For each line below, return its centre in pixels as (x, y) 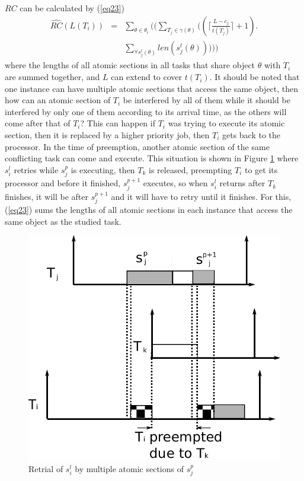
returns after (242, 183)
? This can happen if (118, 123)
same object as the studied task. (63, 221)
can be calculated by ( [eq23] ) (72, 8)
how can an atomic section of (58, 100)
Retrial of (46, 468)
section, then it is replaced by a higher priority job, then (107, 135)
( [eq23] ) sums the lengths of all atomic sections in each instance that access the (149, 210)
